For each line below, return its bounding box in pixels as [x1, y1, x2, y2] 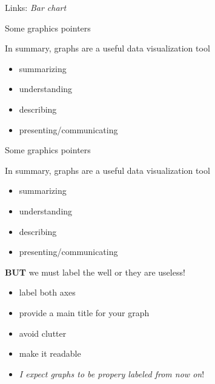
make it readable [19, 347, 81, 360]
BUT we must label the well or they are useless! [5, 265, 185, 278]
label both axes [19, 286, 76, 299]
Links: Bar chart [5, 1, 67, 13]
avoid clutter [19, 326, 67, 339]
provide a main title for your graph [19, 306, 150, 319]
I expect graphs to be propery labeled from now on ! [19, 367, 205, 380]
